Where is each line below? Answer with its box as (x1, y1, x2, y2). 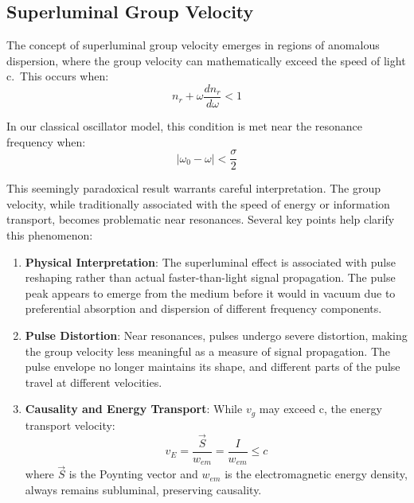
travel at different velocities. (25, 373, 162, 390)
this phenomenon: (6, 227, 93, 244)
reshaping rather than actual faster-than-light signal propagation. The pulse (25, 269, 396, 286)
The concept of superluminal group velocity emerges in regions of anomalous (6, 37, 380, 53)
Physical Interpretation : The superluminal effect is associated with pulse (25, 253, 396, 270)
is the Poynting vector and (68, 466, 198, 482)
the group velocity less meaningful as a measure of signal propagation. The (25, 342, 391, 359)
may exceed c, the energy (259, 400, 382, 417)
